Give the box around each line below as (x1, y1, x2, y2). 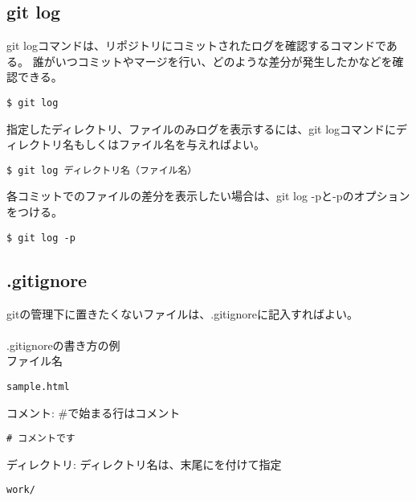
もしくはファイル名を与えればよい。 (73, 136, 265, 153)
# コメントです (6, 433, 75, 445)
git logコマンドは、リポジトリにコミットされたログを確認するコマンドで (6, 37, 386, 54)
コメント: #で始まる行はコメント (6, 404, 181, 421)
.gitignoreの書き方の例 (6, 336, 120, 353)
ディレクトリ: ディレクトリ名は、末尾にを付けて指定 (6, 455, 282, 472)
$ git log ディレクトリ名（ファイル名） (6, 164, 198, 176)
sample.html (6, 380, 70, 392)
